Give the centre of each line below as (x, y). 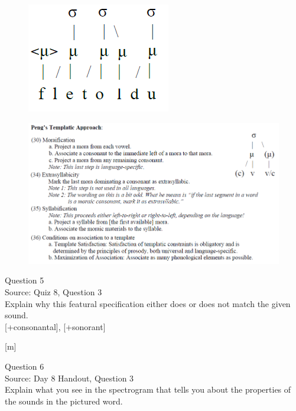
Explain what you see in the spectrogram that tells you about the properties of (148, 389)
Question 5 (25, 280)
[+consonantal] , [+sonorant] (55, 326)
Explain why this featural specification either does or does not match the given (148, 303)
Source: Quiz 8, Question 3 (53, 292)
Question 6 (25, 366)
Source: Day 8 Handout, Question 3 (69, 378)
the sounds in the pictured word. (64, 401)
